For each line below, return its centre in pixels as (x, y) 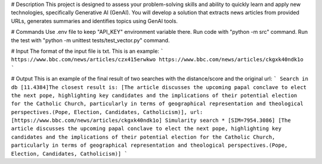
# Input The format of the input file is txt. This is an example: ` (87, 51)
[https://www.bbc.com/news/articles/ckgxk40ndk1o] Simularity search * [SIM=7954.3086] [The (151, 121)
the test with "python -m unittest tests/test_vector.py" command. (90, 40)
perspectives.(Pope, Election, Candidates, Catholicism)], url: (107, 112)
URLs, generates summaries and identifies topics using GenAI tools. (95, 21)
